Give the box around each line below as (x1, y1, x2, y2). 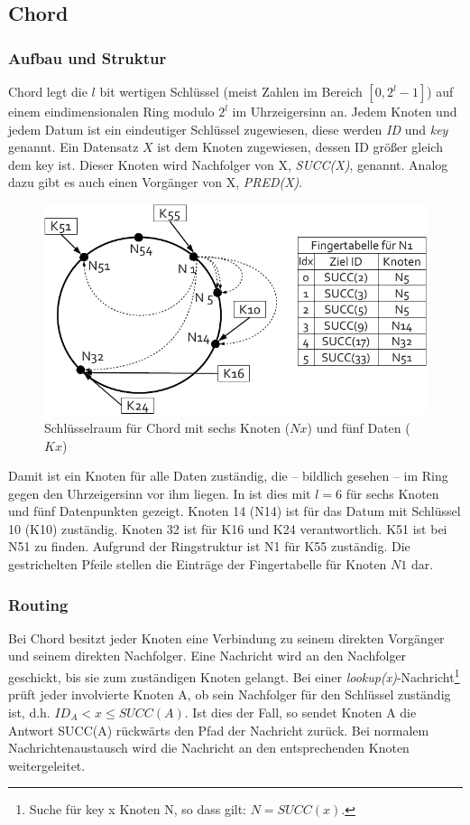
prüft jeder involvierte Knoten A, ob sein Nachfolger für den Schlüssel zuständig (8, 685, 451, 704)
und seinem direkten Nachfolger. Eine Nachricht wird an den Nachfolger (8, 646, 407, 665)
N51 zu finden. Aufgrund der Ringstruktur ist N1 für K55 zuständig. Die (8, 537, 410, 556)
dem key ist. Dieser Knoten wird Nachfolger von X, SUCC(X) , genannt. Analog (8, 155, 448, 173)
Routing (8, 593, 69, 615)
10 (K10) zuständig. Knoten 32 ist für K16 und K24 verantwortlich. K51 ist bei (8, 519, 447, 538)
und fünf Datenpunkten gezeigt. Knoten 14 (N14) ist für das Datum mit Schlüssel (8, 502, 461, 520)
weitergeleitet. (8, 755, 86, 774)
